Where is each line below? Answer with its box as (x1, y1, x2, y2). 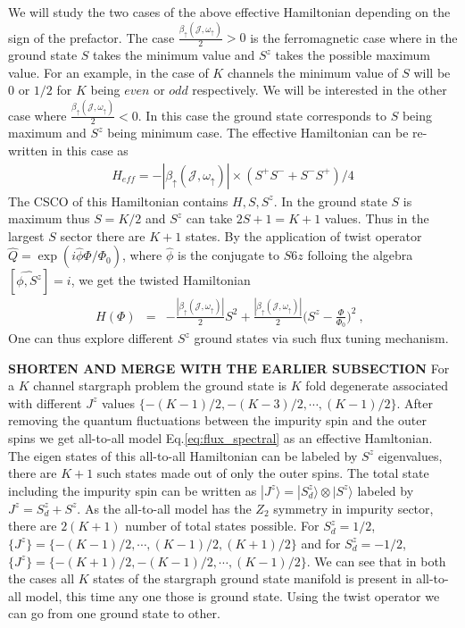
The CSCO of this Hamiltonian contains (8, 191, 228, 210)
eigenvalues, (378, 446, 443, 465)
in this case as (52, 141, 129, 160)
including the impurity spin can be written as (8, 481, 257, 499)
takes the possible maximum (275, 46, 430, 64)
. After (396, 393, 433, 412)
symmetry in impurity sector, (273, 498, 434, 517)
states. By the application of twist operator (185, 226, 422, 245)
